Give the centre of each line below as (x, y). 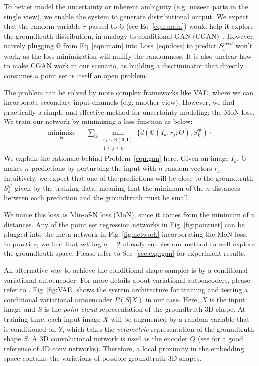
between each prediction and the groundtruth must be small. (97, 197)
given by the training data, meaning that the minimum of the (109, 187)
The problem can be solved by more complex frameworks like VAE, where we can (129, 92)
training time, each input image (52, 318)
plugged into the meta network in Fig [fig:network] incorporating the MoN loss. (126, 234)
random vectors (188, 168)
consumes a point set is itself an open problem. (76, 75)
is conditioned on (30, 328)
